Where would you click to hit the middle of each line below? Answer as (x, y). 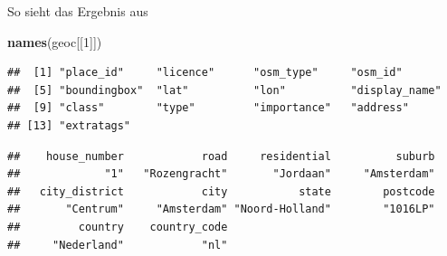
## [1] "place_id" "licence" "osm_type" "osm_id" (205, 73)
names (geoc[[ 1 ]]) (55, 41)
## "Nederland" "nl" (118, 245)
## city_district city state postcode (221, 191)
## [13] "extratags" (69, 125)
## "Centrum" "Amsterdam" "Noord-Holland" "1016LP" (221, 209)
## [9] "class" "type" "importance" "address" (208, 108)
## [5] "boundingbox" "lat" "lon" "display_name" (224, 90)
